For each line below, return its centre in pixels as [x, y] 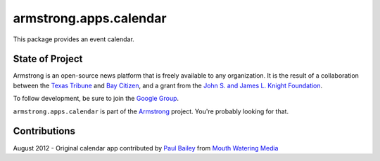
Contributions [44, 131]
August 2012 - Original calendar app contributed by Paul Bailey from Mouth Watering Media [146, 148]
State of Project [48, 59]
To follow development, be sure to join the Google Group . [96, 99]
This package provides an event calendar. [74, 39]
